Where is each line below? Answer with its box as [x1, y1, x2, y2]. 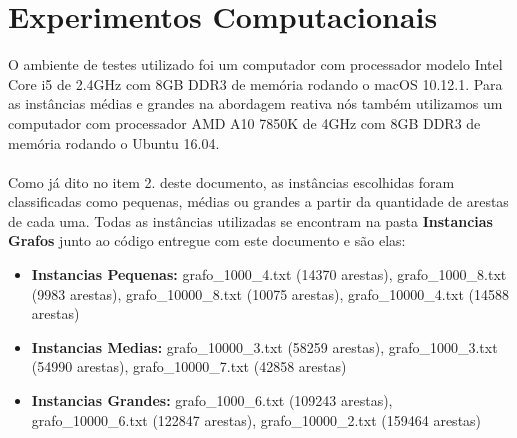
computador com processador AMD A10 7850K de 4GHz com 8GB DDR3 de [8, 112, 481, 133]
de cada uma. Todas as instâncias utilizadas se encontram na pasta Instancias [8, 210, 493, 231]
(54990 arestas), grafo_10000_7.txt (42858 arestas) [31, 356, 347, 377]
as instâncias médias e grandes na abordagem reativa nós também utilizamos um [8, 93, 503, 114]
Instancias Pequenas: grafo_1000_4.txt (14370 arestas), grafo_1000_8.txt [31, 264, 507, 285]
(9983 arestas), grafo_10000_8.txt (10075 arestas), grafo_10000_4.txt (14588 [31, 283, 510, 304]
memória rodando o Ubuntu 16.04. [8, 132, 220, 153]
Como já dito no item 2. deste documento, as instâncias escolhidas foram [8, 171, 455, 192]
